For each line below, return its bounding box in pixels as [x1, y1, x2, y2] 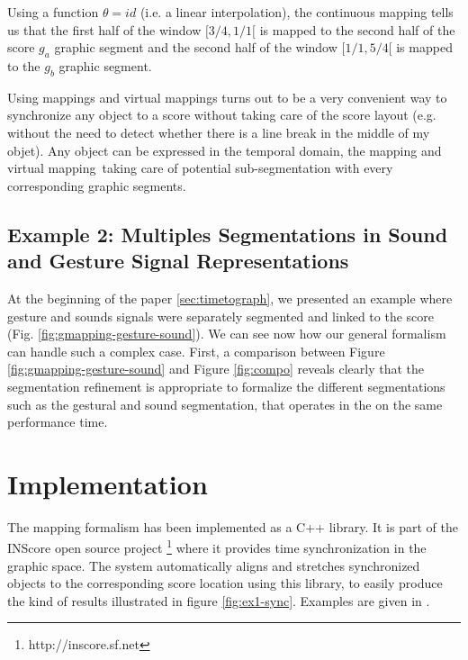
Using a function [7, 3, 99, 21]
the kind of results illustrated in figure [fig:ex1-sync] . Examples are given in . [7, 591, 430, 610]
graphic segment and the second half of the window [54, 38, 337, 57]
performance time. [7, 412, 108, 431]
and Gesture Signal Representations [7, 247, 349, 275]
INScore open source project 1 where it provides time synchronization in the [7, 536, 427, 557]
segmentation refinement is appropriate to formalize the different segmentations [7, 376, 445, 395]
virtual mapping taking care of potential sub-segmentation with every [7, 158, 393, 177]
